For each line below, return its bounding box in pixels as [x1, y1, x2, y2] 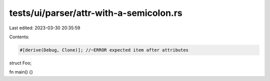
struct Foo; [9, 60, 32, 66]
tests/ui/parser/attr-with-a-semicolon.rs [9, 7, 182, 18]
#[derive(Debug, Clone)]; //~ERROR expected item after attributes [19, 47, 189, 53]
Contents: [9, 34, 29, 40]
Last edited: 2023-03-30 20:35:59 [9, 25, 80, 31]
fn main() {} [9, 69, 33, 75]
